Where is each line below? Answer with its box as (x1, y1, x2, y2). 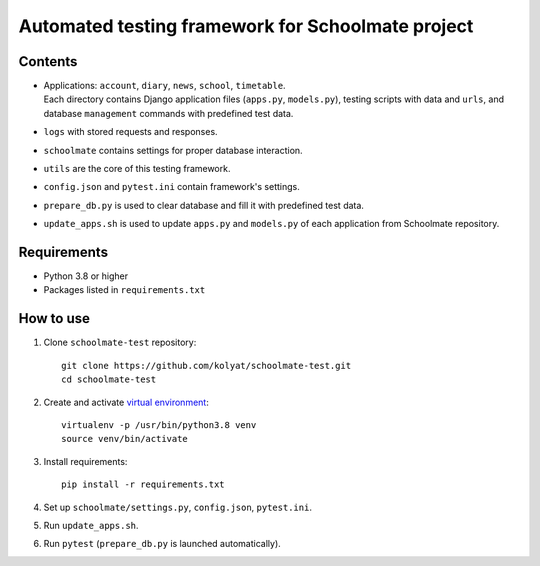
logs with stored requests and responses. (43, 126, 219, 138)
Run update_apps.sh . (43, 519, 139, 531)
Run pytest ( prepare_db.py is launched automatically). (43, 538, 282, 550)
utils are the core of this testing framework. (43, 163, 231, 175)
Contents (18, 53, 78, 70)
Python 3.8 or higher (43, 270, 129, 282)
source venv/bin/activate (61, 433, 189, 445)
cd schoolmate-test (61, 374, 157, 385)
